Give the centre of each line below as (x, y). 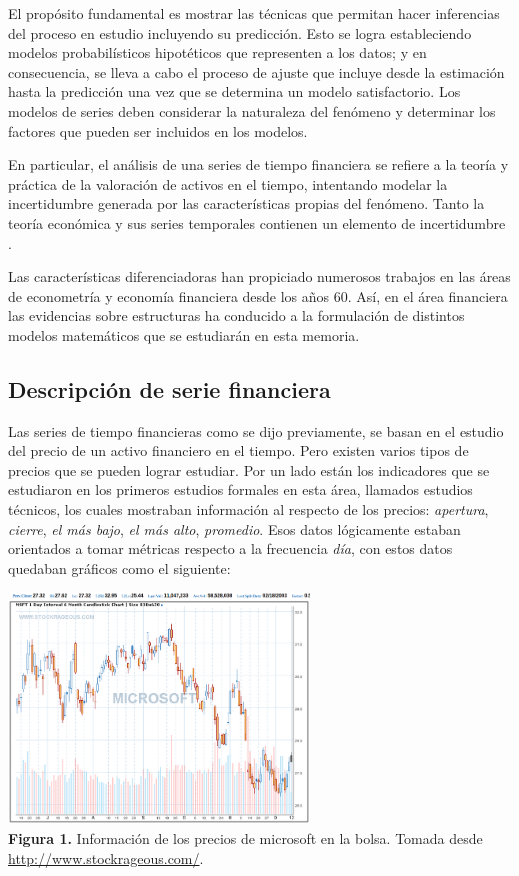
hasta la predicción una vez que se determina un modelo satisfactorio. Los (234, 91)
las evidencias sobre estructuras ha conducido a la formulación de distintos (236, 315)
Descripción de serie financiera (169, 388)
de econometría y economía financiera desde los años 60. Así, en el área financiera (258, 295)
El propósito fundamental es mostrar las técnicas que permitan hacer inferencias (254, 13)
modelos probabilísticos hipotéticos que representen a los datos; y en (217, 52)
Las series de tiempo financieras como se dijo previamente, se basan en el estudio (256, 430)
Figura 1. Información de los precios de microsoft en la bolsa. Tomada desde (245, 838)
